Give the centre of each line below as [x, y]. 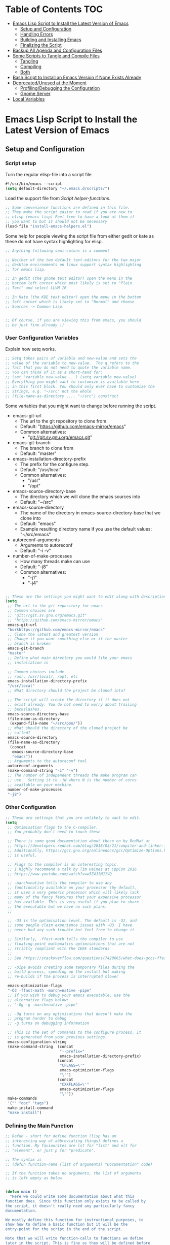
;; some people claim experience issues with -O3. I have [70, 925]
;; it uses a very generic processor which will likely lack [73, 893]
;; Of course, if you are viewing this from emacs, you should [73, 320]
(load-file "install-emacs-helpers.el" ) [49, 226]
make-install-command [30, 1108]
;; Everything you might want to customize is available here [72, 382]
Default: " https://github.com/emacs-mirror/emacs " [73, 426]
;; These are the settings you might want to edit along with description [86, 597]
